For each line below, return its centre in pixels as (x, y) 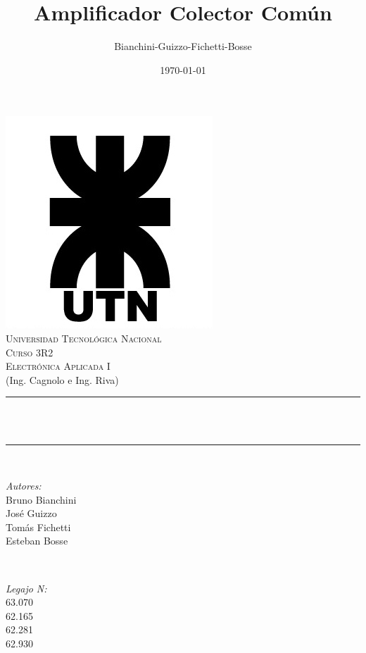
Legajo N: (26, 588)
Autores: (24, 486)
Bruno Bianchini (41, 499)
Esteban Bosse (37, 541)
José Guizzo (31, 513)
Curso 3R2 (30, 352)
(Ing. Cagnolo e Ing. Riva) (62, 379)
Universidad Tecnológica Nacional (84, 338)
